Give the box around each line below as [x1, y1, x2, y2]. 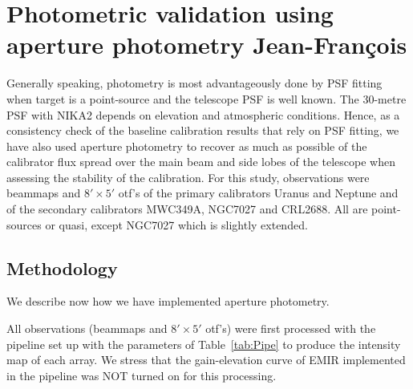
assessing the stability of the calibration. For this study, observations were [6, 168, 370, 185]
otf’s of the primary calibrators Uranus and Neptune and [118, 184, 399, 201]
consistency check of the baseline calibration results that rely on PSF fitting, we [6, 122, 399, 139]
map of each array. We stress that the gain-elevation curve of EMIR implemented [6, 351, 406, 368]
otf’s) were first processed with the [205, 320, 376, 337]
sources [6, 216, 42, 233]
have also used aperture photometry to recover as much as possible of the [6, 137, 367, 154]
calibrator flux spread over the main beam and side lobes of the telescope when [6, 153, 396, 170]
